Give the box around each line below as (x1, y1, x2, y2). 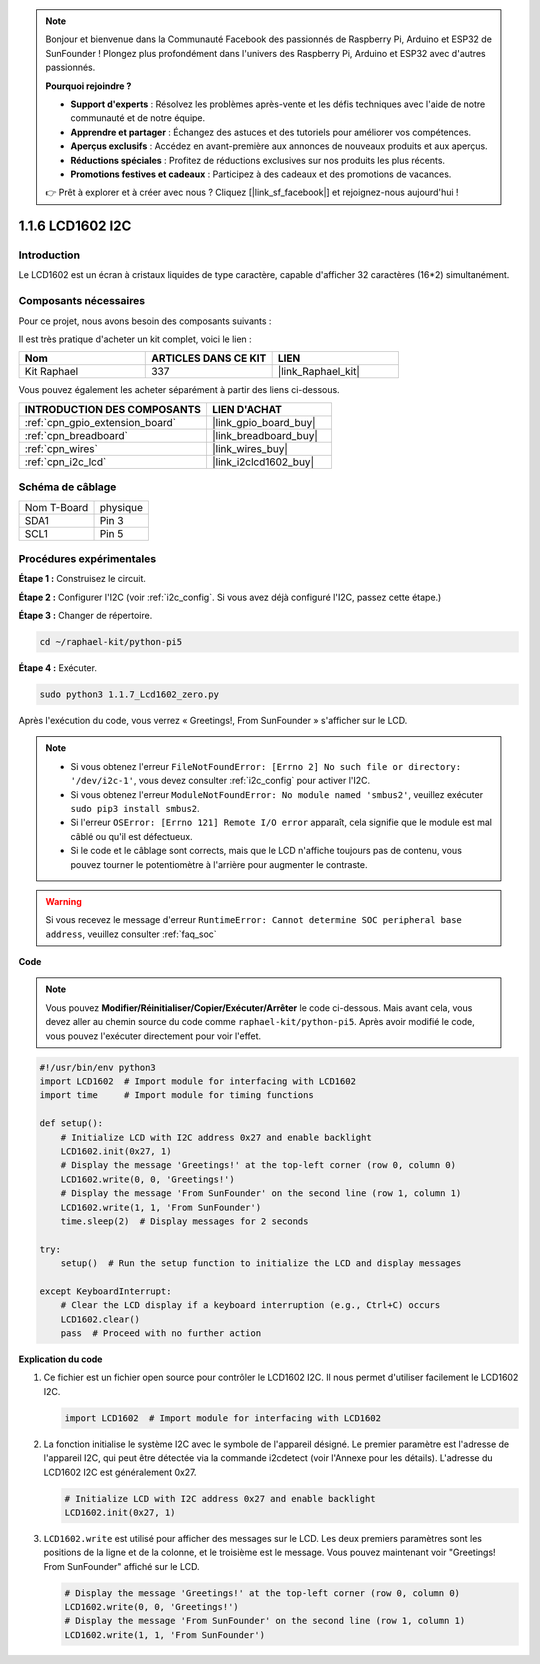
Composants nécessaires (18, 294, 145, 308)
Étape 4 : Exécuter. (18, 662, 97, 674)
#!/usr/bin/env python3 (39, 1061, 157, 1073)
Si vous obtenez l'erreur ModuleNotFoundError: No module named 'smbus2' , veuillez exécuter (70, 788, 484, 800)
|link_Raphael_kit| (277, 365, 360, 379)
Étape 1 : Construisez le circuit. (18, 573, 147, 585)
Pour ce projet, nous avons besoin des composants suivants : (18, 315, 272, 327)
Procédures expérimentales (18, 551, 157, 565)
